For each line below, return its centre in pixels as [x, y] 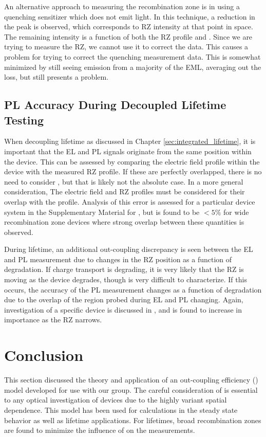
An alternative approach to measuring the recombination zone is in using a [122, 6]
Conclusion [44, 355]
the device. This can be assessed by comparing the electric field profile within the [132, 161]
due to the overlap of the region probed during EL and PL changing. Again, [124, 299]
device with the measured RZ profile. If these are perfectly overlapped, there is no [133, 171]
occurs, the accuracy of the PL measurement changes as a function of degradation [133, 289]
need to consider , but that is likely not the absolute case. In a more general [124, 181]
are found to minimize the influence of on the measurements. [100, 430]
